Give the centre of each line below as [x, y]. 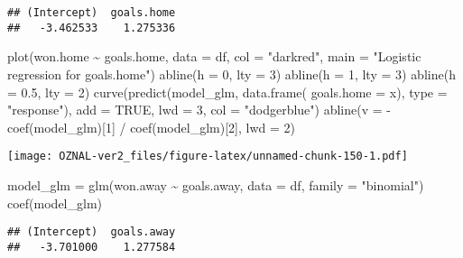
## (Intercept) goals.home [92, 13]
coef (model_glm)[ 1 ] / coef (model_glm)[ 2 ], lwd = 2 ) [151, 127]
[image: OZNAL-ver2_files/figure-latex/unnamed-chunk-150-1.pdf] [208, 157]
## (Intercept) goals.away [92, 232]
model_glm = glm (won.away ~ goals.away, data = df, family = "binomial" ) [216, 184]
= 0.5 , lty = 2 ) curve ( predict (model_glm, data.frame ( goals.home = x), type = [227, 92]
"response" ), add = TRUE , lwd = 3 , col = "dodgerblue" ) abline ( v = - [199, 110]
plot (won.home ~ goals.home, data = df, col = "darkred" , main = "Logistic [214, 56]
